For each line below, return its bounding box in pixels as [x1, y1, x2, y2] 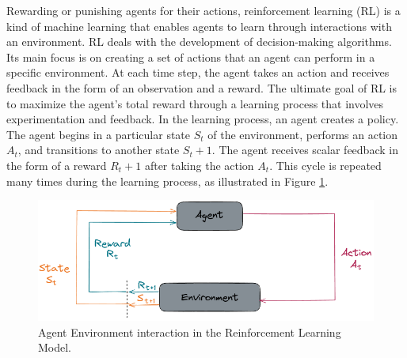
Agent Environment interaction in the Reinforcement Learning [38, 323, 341, 340]
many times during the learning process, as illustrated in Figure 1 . [6, 172, 329, 189]
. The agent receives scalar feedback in [211, 141, 398, 158]
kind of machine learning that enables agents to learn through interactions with [6, 17, 392, 34]
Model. [38, 339, 72, 356]
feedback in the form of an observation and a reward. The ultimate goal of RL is [6, 79, 397, 96]
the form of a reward [6, 156, 107, 173]
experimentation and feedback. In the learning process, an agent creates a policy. [6, 111, 399, 127]
